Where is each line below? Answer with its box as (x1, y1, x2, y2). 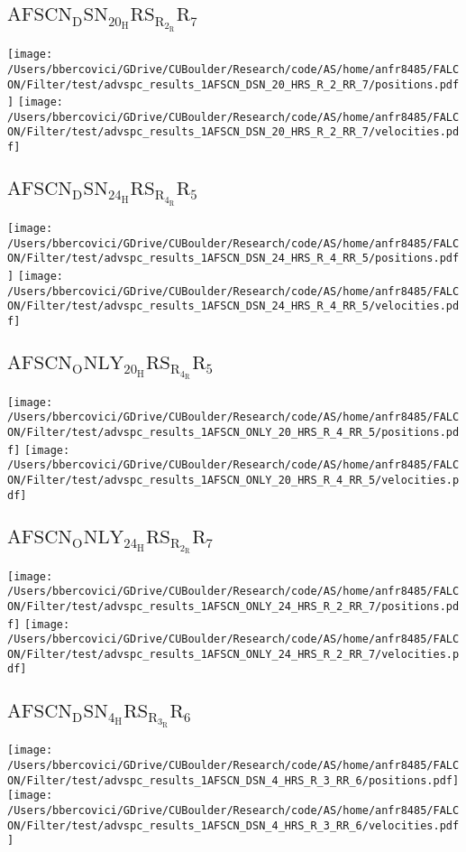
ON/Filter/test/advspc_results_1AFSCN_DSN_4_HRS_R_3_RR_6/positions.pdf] (7, 773, 460, 787)
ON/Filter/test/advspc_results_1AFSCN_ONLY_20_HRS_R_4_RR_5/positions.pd (7, 426, 460, 440)
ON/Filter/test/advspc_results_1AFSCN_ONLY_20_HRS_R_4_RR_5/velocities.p (7, 474, 460, 487)
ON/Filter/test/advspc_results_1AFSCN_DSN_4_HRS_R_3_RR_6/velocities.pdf (7, 819, 460, 832)
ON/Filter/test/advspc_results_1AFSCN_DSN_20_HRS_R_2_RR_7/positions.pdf (7, 78, 460, 91)
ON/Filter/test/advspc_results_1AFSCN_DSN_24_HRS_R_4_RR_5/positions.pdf (7, 252, 460, 265)
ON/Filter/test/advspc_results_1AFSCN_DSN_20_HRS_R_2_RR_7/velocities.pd (7, 125, 460, 139)
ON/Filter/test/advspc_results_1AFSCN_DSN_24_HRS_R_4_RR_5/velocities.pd (7, 300, 460, 313)
